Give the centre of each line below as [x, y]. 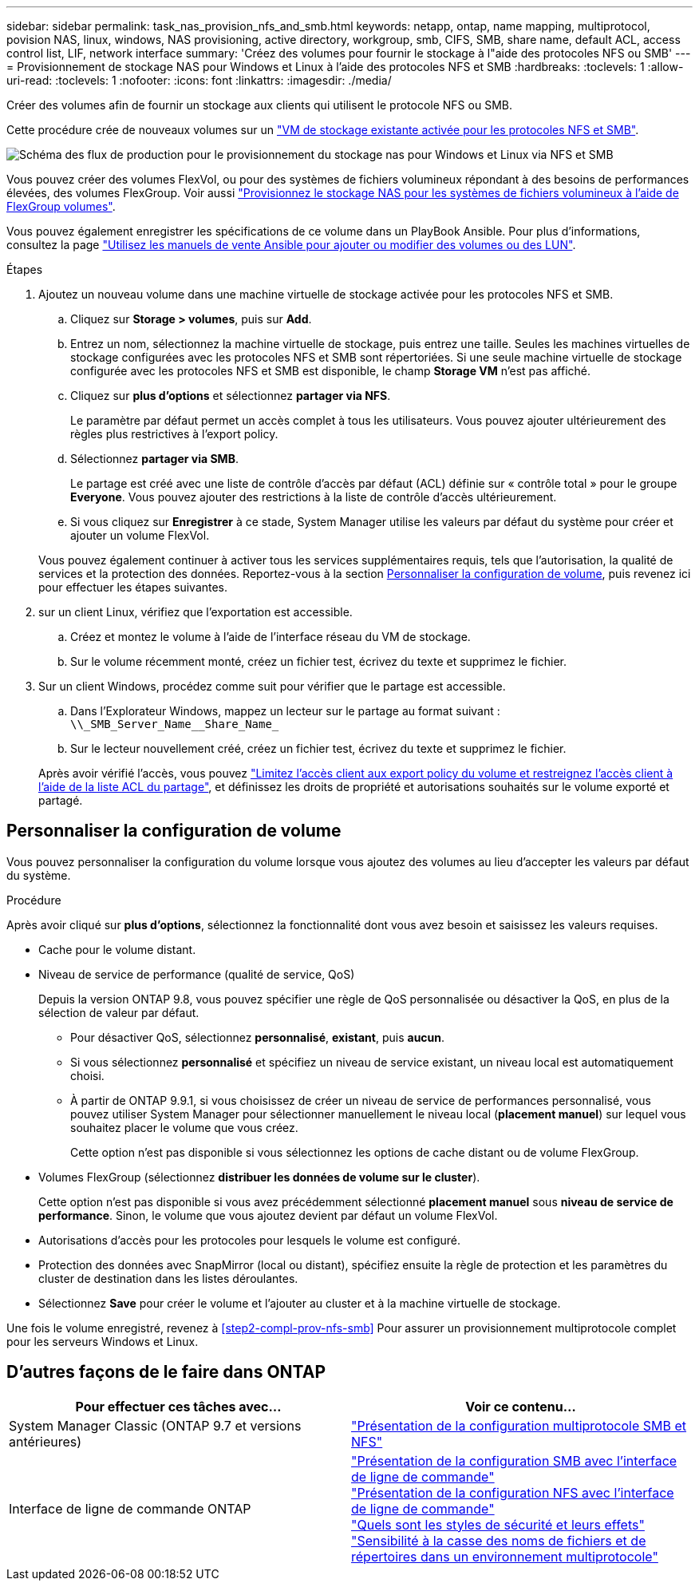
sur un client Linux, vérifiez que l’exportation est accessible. [195, 612]
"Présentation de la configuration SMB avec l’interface [514, 1460]
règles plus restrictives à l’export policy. [174, 434]
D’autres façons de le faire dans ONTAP [166, 1372]
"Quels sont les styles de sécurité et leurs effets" [498, 1524]
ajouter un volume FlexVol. [140, 535]
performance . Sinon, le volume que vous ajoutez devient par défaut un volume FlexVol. [268, 1215]
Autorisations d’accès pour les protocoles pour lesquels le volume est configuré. [250, 1240]
